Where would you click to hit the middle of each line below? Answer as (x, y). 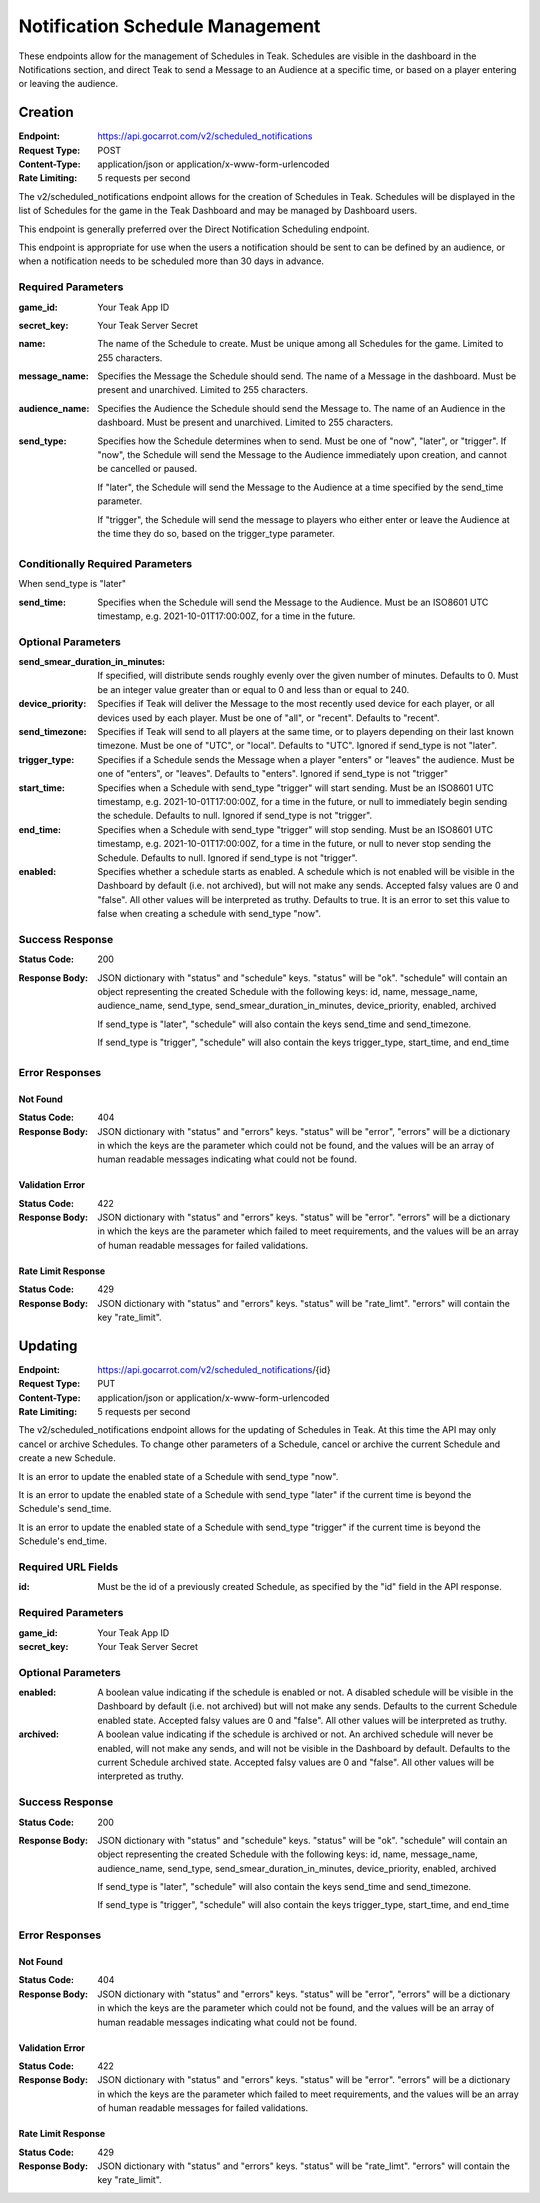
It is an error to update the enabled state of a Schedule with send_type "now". (178, 1476)
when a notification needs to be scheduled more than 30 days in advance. (171, 261)
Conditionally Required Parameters (105, 563)
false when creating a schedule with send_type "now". (209, 914)
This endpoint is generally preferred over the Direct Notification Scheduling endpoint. (194, 229)
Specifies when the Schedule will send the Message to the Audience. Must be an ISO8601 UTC (293, 602)
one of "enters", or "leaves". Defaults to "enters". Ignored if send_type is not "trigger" (273, 774)
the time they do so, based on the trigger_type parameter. (216, 533)
